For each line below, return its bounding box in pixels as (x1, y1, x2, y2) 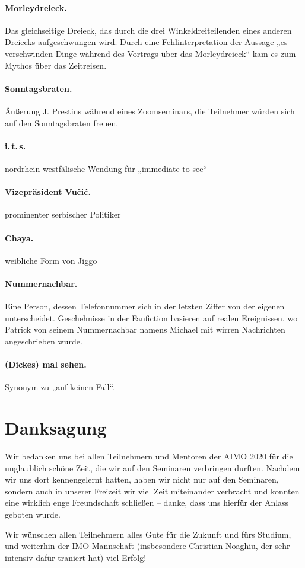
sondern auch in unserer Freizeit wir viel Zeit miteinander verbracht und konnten (5, 484, 300, 497)
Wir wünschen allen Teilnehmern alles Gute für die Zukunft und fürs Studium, (5, 528, 291, 540)
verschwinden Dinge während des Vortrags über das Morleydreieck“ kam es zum (5, 47, 296, 59)
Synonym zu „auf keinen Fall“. (5, 381, 115, 393)
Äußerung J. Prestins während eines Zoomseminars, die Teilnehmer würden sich (5, 104, 295, 117)
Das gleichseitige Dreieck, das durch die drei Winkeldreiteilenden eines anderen (5, 24, 292, 36)
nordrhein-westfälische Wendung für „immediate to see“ (5, 162, 208, 174)
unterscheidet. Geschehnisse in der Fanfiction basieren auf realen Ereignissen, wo (5, 311, 298, 324)
